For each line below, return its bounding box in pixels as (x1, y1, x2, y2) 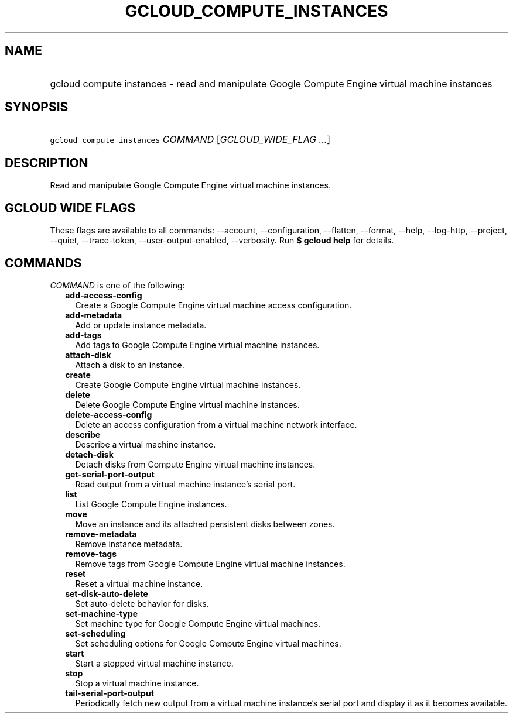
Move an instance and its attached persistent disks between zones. (75, 518, 335, 529)
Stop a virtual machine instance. (75, 678, 199, 688)
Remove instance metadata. (75, 538, 183, 549)
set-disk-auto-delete (65, 588, 148, 599)
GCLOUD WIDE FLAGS (5, 200, 136, 215)
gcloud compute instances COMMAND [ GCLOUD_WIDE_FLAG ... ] (50, 133, 331, 146)
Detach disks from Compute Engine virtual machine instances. (75, 459, 316, 469)
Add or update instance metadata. (75, 320, 207, 330)
